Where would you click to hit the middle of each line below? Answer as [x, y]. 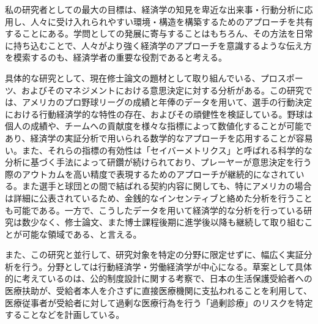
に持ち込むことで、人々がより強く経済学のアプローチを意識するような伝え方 [159, 45]
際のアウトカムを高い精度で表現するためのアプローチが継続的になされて [150, 174]
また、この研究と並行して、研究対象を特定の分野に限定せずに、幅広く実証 [154, 254]
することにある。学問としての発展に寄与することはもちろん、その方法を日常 [159, 33]
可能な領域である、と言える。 [82, 234]
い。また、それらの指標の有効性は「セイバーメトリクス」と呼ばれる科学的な [159, 150]
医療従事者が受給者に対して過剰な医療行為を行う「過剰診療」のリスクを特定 [159, 302]
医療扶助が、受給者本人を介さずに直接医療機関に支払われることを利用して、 [158, 291]
